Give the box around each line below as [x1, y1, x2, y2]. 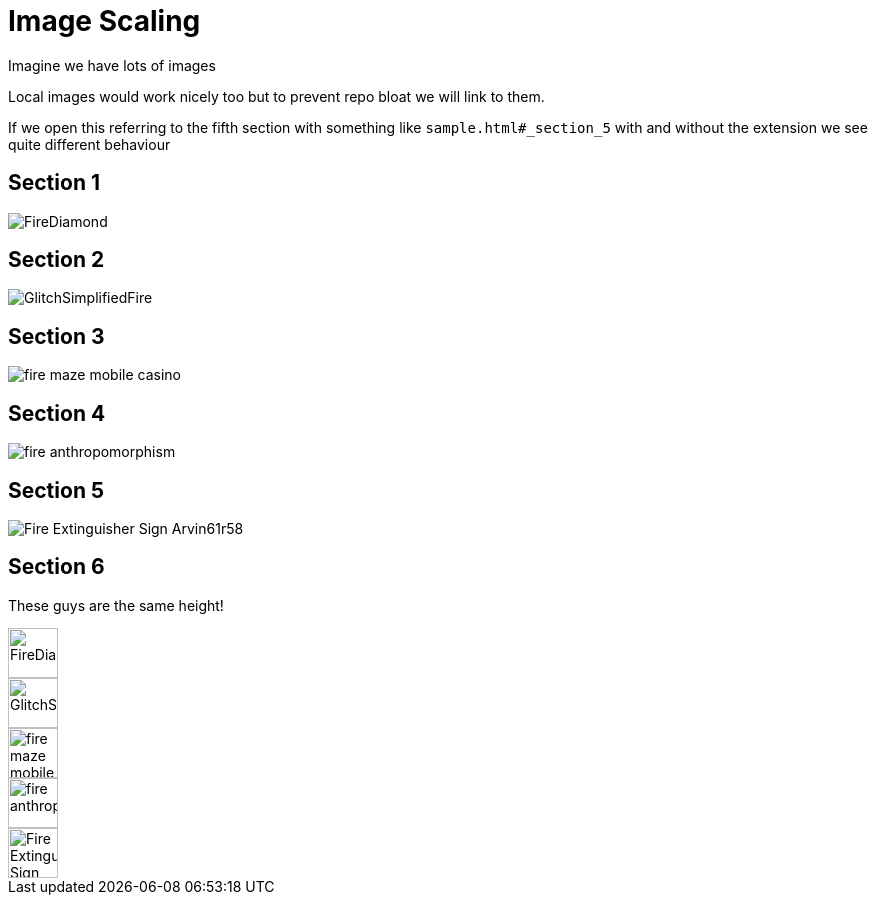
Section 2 [8, 247, 105, 273]
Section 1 [8, 170, 100, 196]
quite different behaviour [8, 135, 171, 153]
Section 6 [8, 554, 105, 580]
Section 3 [8, 323, 105, 349]
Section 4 [8, 400, 106, 426]
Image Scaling [8, 4, 201, 38]
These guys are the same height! [8, 596, 224, 614]
